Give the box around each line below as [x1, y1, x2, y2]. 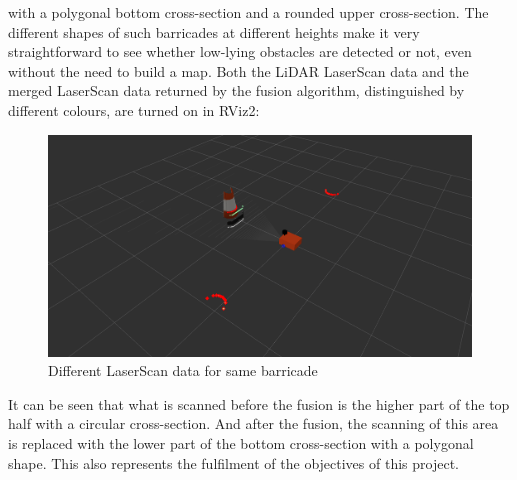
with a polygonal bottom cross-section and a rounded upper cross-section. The [8, 2, 489, 22]
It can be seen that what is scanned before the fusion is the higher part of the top [8, 393, 510, 414]
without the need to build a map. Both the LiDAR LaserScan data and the [8, 60, 469, 81]
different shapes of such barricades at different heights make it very [8, 21, 420, 42]
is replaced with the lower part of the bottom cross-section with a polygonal [8, 433, 474, 454]
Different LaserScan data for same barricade [48, 360, 318, 381]
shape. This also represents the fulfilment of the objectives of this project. [8, 452, 459, 473]
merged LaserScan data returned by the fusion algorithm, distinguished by [8, 80, 465, 101]
